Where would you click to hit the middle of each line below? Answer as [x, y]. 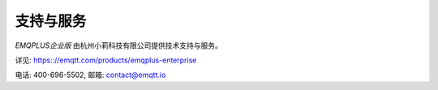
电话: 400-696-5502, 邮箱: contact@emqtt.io [90, 75]
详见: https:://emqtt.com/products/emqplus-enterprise [106, 60]
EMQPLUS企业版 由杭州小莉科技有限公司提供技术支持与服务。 [118, 45]
